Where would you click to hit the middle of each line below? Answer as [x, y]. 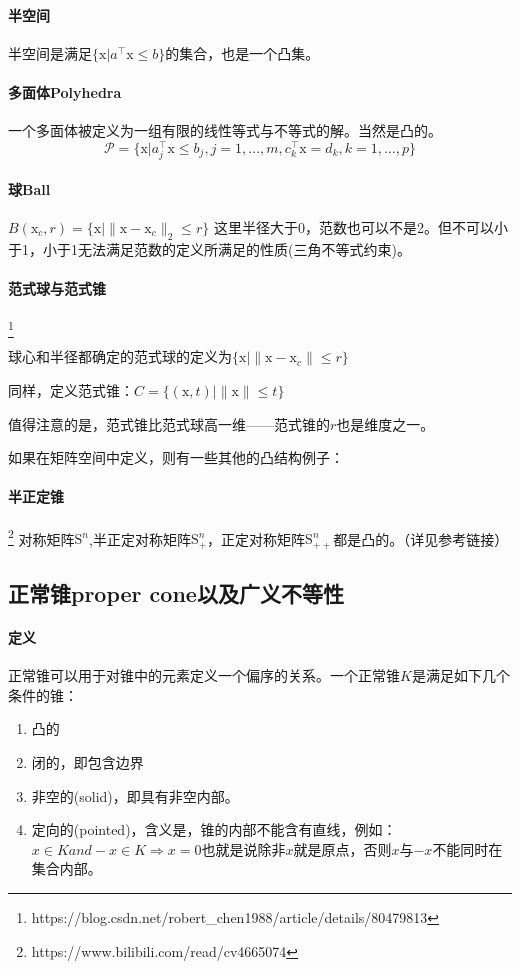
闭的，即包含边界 [87, 761]
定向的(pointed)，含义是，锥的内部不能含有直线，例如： [214, 829]
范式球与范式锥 [57, 287]
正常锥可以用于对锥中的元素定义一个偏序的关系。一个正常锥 [204, 675]
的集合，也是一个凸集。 [242, 52]
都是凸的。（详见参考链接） [421, 538]
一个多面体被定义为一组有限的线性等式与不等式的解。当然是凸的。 [225, 130]
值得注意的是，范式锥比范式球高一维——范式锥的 [169, 423]
